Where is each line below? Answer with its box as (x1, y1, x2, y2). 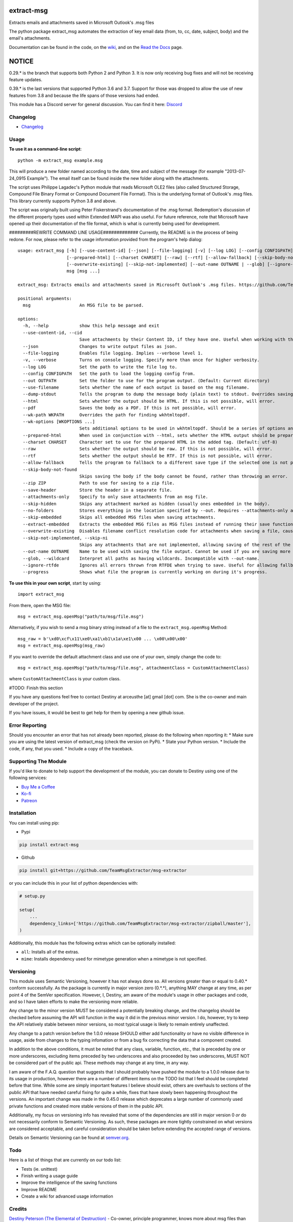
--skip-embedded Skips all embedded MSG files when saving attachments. (22, 515, 216, 520)
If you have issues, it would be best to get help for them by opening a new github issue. (9, 709, 185, 716)
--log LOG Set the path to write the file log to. (22, 364, 178, 370)
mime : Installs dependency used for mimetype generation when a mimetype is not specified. (21, 956, 207, 961)
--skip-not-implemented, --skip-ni (22, 535, 108, 541)
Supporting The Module (9, 758, 67, 764)
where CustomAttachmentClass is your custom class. (9, 676, 121, 682)
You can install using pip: (9, 820, 60, 826)
